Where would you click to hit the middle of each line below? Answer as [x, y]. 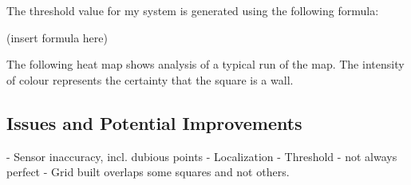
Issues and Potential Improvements [154, 122]
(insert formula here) [57, 37]
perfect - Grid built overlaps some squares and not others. [148, 172]
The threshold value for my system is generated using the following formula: [193, 10]
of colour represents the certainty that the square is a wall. [150, 79]
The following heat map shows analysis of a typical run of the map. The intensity [205, 64]
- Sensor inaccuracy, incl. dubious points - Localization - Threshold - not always [202, 156]
